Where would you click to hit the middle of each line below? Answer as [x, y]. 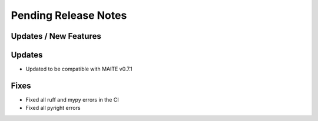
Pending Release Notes [69, 15]
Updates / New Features [56, 36]
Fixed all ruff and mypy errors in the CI [72, 99]
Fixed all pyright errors [53, 108]
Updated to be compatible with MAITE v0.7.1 [79, 69]
